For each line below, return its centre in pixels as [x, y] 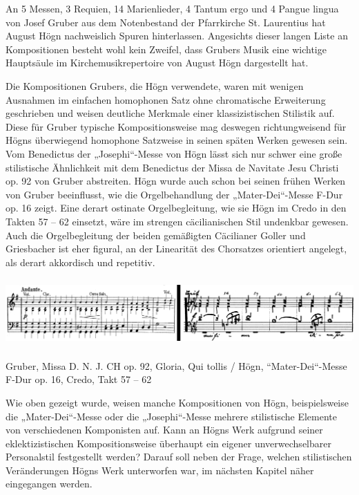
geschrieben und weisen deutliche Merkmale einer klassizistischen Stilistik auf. [170, 113]
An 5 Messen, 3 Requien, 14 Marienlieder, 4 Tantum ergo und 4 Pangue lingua [172, 8]
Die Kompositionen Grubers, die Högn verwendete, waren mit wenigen [155, 85]
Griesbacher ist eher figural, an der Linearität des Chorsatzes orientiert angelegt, [176, 249]
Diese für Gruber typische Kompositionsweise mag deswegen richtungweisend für [176, 126]
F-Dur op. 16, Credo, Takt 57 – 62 [79, 379]
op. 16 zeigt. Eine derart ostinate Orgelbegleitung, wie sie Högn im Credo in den [176, 208]
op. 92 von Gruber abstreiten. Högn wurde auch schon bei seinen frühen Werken [176, 181]
